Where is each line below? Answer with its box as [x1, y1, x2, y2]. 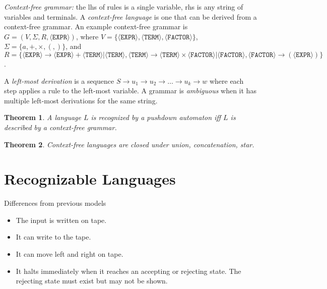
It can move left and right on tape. [16, 249, 123, 259]
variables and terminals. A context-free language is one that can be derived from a [4, 11, 257, 22]
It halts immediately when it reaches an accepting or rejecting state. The [16, 265, 241, 276]
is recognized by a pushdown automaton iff [91, 112, 221, 123]
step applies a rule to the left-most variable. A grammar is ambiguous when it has [4, 85, 256, 96]
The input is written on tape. [16, 214, 107, 225]
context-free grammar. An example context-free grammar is [4, 21, 188, 32]
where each [209, 75, 244, 86]
